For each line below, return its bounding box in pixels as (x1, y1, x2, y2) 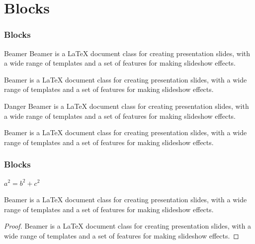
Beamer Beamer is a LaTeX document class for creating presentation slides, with (4, 48, 251, 58)
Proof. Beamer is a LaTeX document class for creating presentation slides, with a (4, 221, 252, 231)
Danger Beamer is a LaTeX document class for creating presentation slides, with (4, 100, 249, 111)
